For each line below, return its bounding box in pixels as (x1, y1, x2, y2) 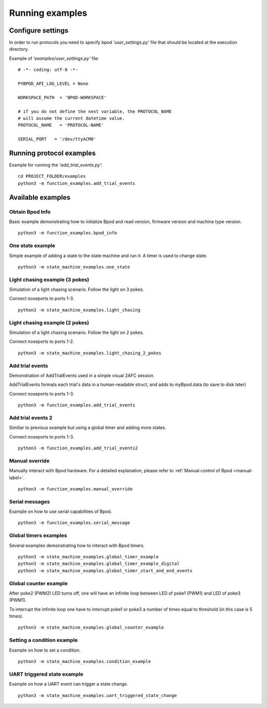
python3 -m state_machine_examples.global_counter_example (18, 625, 164, 630)
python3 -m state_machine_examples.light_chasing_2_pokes (18, 350, 162, 356)
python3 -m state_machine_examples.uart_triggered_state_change (18, 693, 178, 698)
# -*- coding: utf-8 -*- (18, 67, 78, 73)
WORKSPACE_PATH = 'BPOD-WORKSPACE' (18, 95, 107, 100)
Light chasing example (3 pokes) (9, 276, 89, 283)
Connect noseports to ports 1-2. (9, 338, 74, 344)
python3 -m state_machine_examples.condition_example (18, 658, 151, 664)
